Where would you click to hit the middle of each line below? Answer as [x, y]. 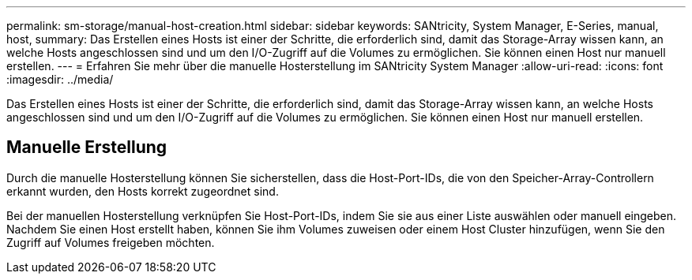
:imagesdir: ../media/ [60, 79]
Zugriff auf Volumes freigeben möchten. [111, 242]
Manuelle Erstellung [87, 147]
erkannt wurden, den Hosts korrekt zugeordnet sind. [143, 191]
